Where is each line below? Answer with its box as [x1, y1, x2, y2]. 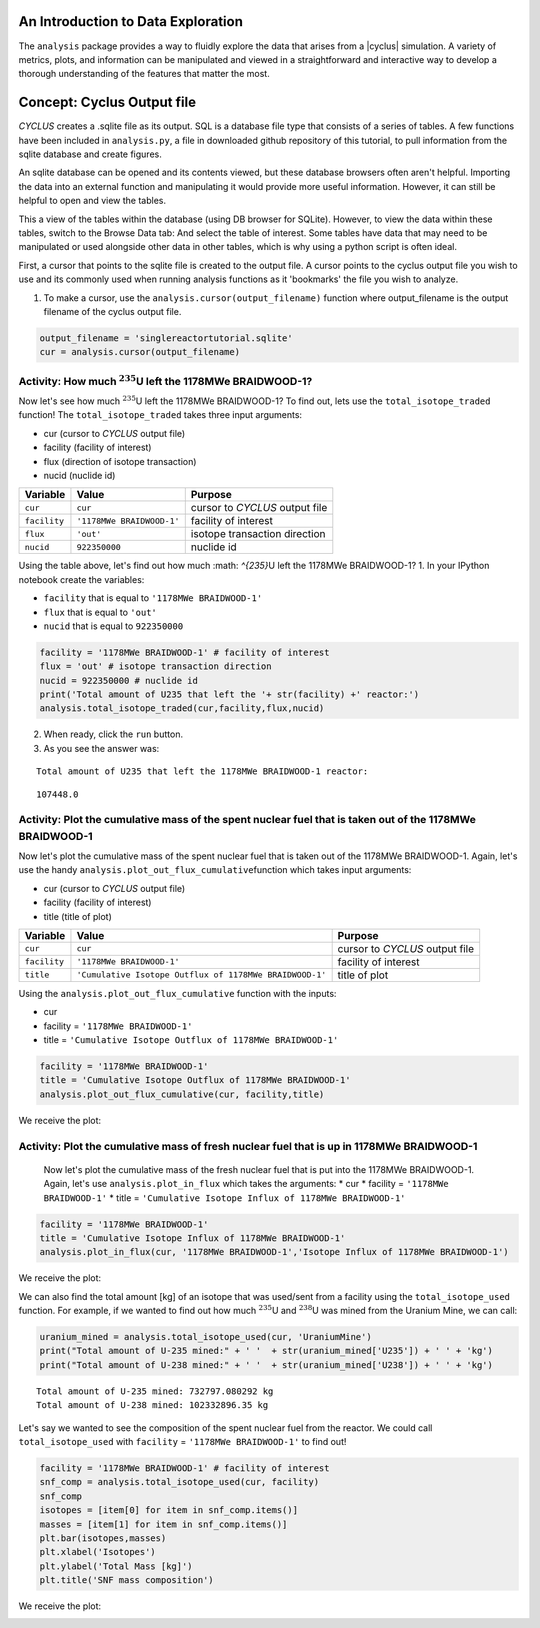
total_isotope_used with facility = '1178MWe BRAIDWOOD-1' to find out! [18, 1436, 347, 1447]
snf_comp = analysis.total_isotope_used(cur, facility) [39, 1476, 320, 1488]
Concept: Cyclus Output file [18, 94, 197, 111]
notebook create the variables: [18, 573, 145, 585]
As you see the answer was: [43, 742, 160, 754]
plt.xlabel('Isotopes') [39, 1546, 157, 1558]
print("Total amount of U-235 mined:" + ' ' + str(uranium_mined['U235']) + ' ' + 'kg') [39, 1345, 494, 1357]
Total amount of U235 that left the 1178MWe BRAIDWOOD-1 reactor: [36, 766, 369, 777]
